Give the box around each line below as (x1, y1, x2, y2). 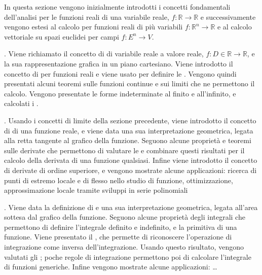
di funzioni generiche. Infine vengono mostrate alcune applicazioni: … (4, 261, 217, 272)
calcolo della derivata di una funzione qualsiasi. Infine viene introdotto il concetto (4, 155, 257, 165)
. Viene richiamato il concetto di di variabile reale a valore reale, (4, 48, 204, 59)
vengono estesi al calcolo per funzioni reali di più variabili (4, 21, 183, 32)
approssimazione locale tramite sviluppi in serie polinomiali (4, 185, 188, 195)
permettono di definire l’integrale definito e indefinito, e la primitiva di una (4, 221, 237, 232)
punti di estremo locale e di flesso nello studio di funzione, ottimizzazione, (4, 175, 233, 185)
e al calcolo (217, 21, 252, 32)
